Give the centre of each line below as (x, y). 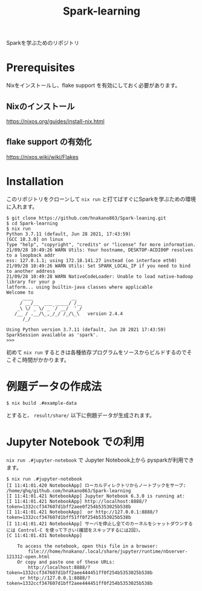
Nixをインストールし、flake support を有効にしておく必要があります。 (93, 86)
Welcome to (20, 292)
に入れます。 (22, 206)
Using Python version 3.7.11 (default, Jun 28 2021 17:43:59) (86, 329)
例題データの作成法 (54, 386)
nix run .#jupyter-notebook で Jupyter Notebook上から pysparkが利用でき (100, 460)
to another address (31, 271)
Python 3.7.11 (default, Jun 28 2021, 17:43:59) (69, 234)
